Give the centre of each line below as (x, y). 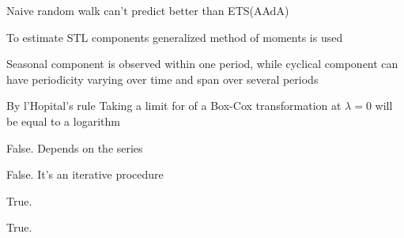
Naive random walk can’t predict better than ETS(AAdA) (148, 10)
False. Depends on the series (75, 147)
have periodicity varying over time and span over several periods (162, 79)
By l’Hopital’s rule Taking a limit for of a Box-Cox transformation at (174, 106)
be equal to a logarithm (63, 121)
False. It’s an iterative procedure (85, 174)
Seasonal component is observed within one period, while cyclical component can (202, 64)
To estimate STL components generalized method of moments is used (175, 37)
